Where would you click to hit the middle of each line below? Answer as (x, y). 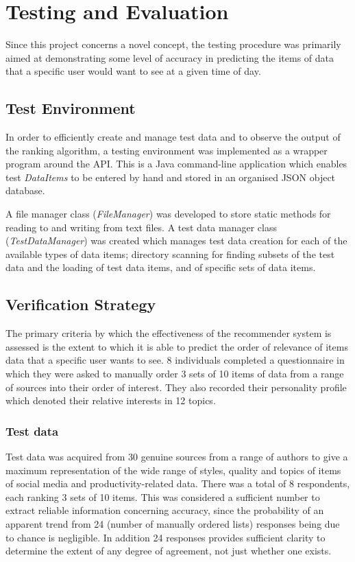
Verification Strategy (81, 304)
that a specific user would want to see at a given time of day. (133, 71)
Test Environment (71, 108)
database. (25, 190)
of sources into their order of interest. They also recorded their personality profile (176, 387)
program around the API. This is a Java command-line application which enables (176, 164)
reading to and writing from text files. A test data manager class (141, 227)
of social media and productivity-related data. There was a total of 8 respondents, (178, 483)
